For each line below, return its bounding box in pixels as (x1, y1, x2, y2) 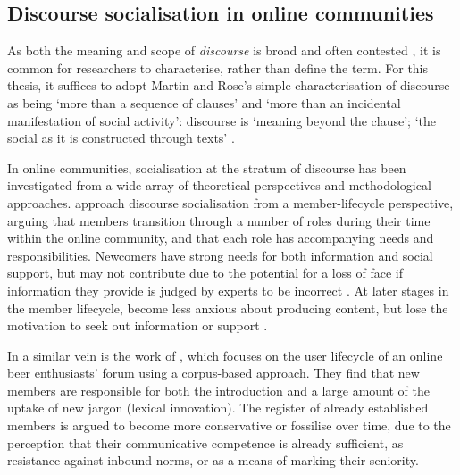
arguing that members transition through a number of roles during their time (7, 211, 431, 229)
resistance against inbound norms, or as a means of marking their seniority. (7, 451, 419, 470)
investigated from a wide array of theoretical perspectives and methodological (7, 176, 431, 195)
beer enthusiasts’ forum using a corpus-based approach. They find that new (7, 363, 420, 382)
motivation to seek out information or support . (7, 316, 268, 335)
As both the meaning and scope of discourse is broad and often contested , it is (7, 41, 441, 60)
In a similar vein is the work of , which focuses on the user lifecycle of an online (7, 346, 443, 364)
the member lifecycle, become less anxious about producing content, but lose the (7, 298, 448, 317)
